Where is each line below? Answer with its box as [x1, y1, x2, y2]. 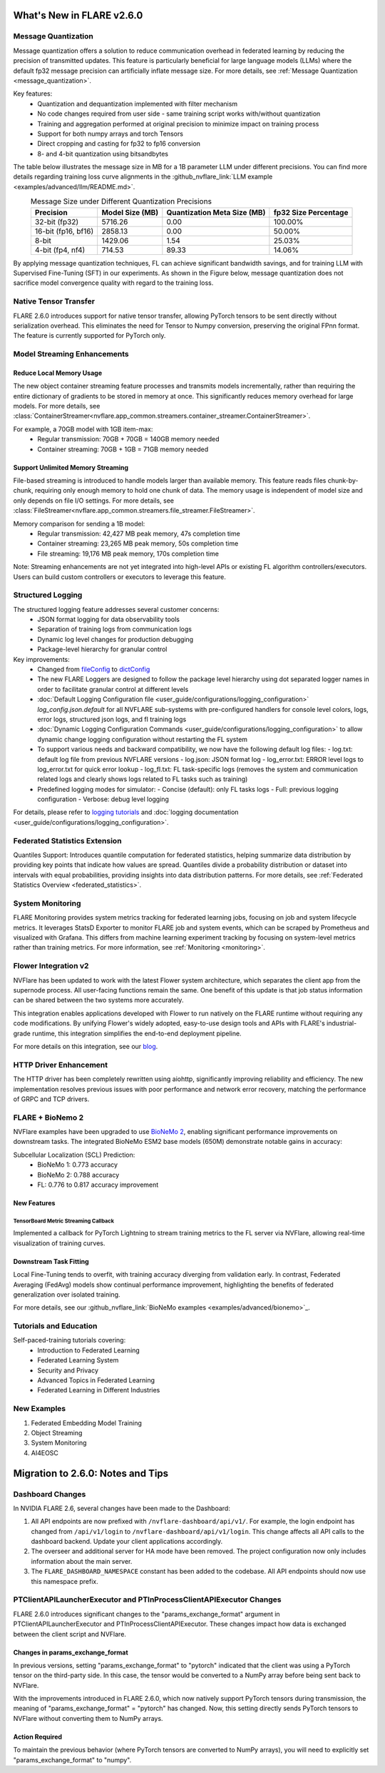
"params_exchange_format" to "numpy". [13, 1755, 132, 1764]
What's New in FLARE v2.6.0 [13, 9, 143, 21]
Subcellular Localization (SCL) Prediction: [13, 1150, 135, 1159]
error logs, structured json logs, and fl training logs [37, 715, 187, 723]
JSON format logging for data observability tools [37, 615, 180, 624]
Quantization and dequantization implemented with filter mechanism [37, 99, 238, 108]
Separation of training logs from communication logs [37, 625, 192, 633]
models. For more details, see [13, 402, 101, 411]
